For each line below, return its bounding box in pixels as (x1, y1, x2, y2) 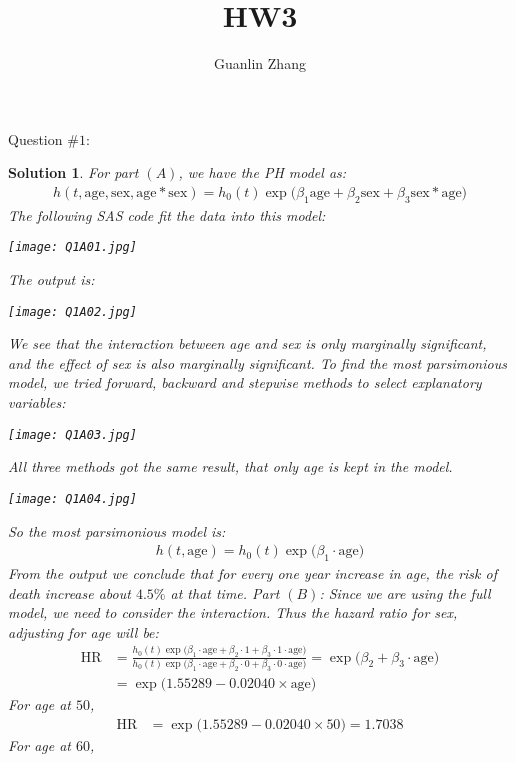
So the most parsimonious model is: (8, 520, 226, 541)
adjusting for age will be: (8, 621, 159, 642)
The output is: (8, 268, 95, 289)
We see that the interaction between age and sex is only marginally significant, (8, 333, 487, 354)
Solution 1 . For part (8, 162, 139, 183)
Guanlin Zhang (214, 53, 306, 74)
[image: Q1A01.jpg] (8, 240, 137, 255)
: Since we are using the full (319, 582, 491, 603)
